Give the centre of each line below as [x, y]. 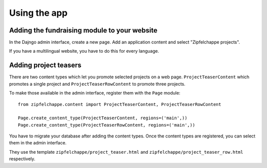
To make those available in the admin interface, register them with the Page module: [95, 93]
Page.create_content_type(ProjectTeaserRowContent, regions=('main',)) [107, 125]
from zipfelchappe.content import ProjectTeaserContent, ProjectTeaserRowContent [120, 104]
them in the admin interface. [38, 143]
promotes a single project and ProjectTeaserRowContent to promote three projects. [97, 84]
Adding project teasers [45, 65]
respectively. [22, 159]
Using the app [38, 13]
